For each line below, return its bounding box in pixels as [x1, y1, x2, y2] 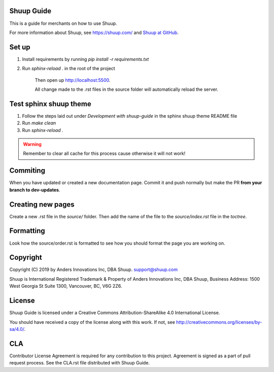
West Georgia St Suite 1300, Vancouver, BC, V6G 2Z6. [9, 283, 122, 289]
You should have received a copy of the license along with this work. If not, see [9, 319, 175, 325]
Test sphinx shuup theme [9, 99, 91, 108]
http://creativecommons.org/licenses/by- [176, 319, 262, 325]
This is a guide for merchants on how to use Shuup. [9, 20, 117, 26]
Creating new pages [9, 200, 75, 209]
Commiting [9, 166, 46, 175]
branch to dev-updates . [9, 187, 60, 193]
